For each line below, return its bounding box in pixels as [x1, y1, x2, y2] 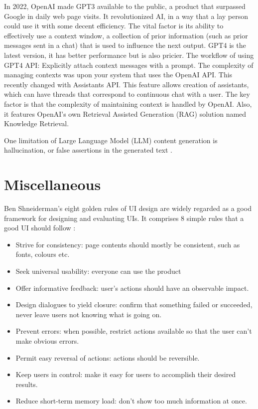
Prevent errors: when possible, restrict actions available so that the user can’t [15, 326, 252, 336]
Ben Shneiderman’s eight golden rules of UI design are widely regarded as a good [4, 203, 252, 213]
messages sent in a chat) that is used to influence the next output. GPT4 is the [4, 40, 246, 50]
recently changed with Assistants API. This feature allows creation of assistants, [4, 79, 249, 89]
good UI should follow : [4, 222, 76, 233]
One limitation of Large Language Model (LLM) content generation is [4, 135, 218, 145]
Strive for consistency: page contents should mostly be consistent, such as [15, 239, 240, 249]
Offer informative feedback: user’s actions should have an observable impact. [15, 282, 249, 293]
